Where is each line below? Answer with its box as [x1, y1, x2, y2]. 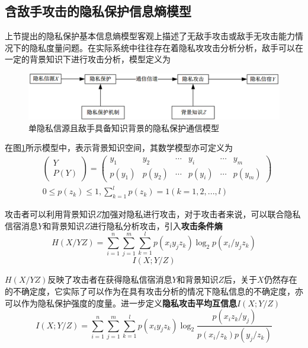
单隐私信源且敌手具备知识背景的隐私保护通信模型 [28, 121, 219, 134]
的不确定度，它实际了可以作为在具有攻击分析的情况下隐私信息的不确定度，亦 [5, 284, 303, 297]
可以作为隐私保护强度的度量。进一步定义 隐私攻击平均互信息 [5, 296, 237, 309]
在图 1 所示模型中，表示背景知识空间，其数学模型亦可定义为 [5, 141, 233, 154]
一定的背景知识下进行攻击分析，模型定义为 [5, 53, 171, 65]
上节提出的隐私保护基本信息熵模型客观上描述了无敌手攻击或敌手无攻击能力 [5, 30, 295, 42]
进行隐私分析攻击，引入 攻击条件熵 [89, 219, 223, 232]
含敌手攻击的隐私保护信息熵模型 [5, 2, 191, 20]
